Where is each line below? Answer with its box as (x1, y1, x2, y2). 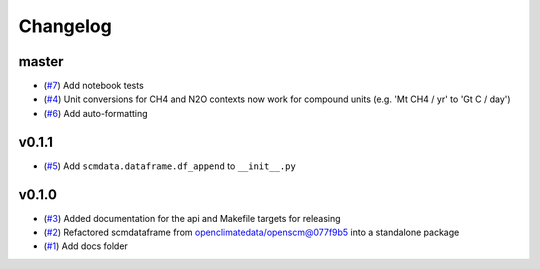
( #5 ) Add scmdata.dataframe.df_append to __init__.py (43, 160, 297, 172)
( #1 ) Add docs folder (43, 240, 129, 252)
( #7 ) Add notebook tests (43, 80, 144, 92)
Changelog (18, 15, 112, 37)
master (18, 53, 64, 70)
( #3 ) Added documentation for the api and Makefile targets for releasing (43, 212, 341, 224)
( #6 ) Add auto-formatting (43, 107, 149, 119)
